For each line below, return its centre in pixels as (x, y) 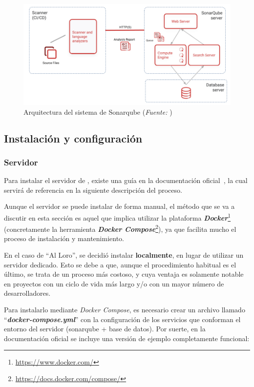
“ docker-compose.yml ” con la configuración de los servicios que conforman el (122, 319)
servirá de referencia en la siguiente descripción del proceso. (93, 190)
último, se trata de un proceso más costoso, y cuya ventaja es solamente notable (124, 274)
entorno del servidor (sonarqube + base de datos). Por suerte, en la (105, 329)
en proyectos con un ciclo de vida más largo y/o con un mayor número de (114, 283)
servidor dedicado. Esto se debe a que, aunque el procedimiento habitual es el (120, 264)
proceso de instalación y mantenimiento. (64, 238)
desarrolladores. (27, 293)
